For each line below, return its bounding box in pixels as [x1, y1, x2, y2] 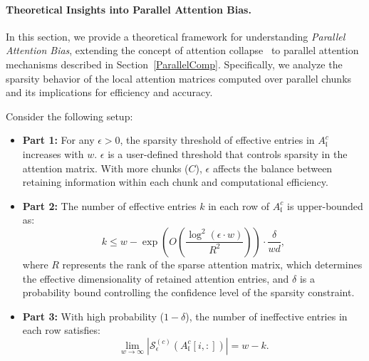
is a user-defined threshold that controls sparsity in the [108, 146, 348, 161]
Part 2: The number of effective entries [22, 198, 197, 213]
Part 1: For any [22, 132, 95, 147]
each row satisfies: [22, 323, 100, 338]
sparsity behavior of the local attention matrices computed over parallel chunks [6, 70, 352, 85]
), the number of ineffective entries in [185, 308, 348, 323]
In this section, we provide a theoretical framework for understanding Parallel [6, 28, 345, 43]
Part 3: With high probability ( [22, 308, 164, 323]
